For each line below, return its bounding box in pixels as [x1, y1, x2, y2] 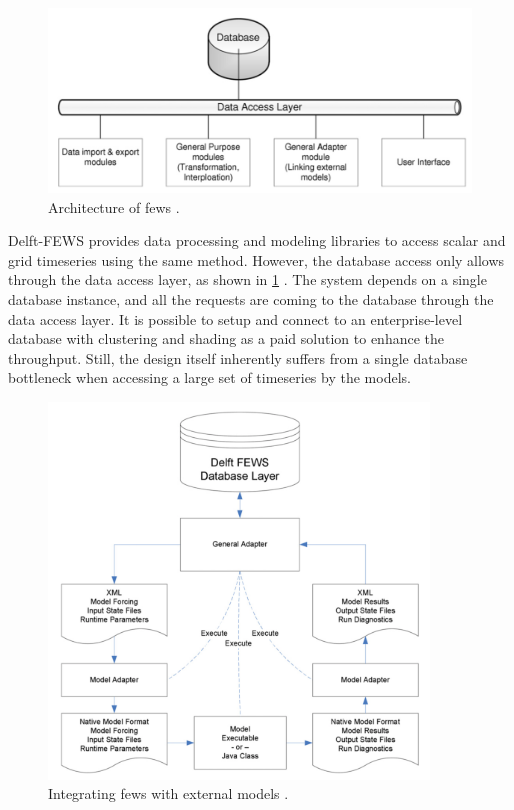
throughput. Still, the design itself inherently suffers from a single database [8, 347, 468, 368]
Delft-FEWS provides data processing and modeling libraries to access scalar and [8, 230, 506, 251]
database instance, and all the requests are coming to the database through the [8, 289, 494, 310]
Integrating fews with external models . [48, 783, 289, 804]
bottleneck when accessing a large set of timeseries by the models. [8, 367, 411, 388]
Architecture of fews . [48, 196, 180, 217]
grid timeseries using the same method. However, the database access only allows [8, 249, 505, 270]
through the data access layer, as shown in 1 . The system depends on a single [8, 269, 487, 290]
